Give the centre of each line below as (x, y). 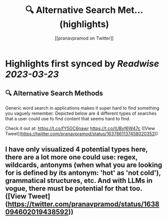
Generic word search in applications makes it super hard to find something (82, 108)
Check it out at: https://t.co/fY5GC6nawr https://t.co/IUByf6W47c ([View (80, 128)
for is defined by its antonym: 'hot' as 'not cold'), (83, 173)
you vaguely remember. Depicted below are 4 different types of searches (81, 113)
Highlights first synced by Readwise (82, 63)
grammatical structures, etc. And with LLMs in (79, 181)
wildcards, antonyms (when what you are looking (84, 165)
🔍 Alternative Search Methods (54, 93)
